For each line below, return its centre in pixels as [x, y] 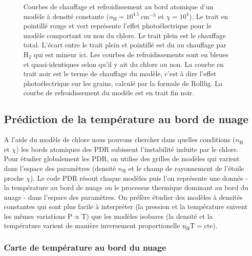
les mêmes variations [35, 216]
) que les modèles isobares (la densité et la [149, 216]
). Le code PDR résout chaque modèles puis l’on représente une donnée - [139, 178]
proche [14, 178]
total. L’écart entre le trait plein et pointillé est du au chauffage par [125, 45]
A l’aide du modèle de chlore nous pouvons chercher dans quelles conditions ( [120, 139]
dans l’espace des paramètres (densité [60, 168]
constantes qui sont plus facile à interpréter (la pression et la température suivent [126, 206]
